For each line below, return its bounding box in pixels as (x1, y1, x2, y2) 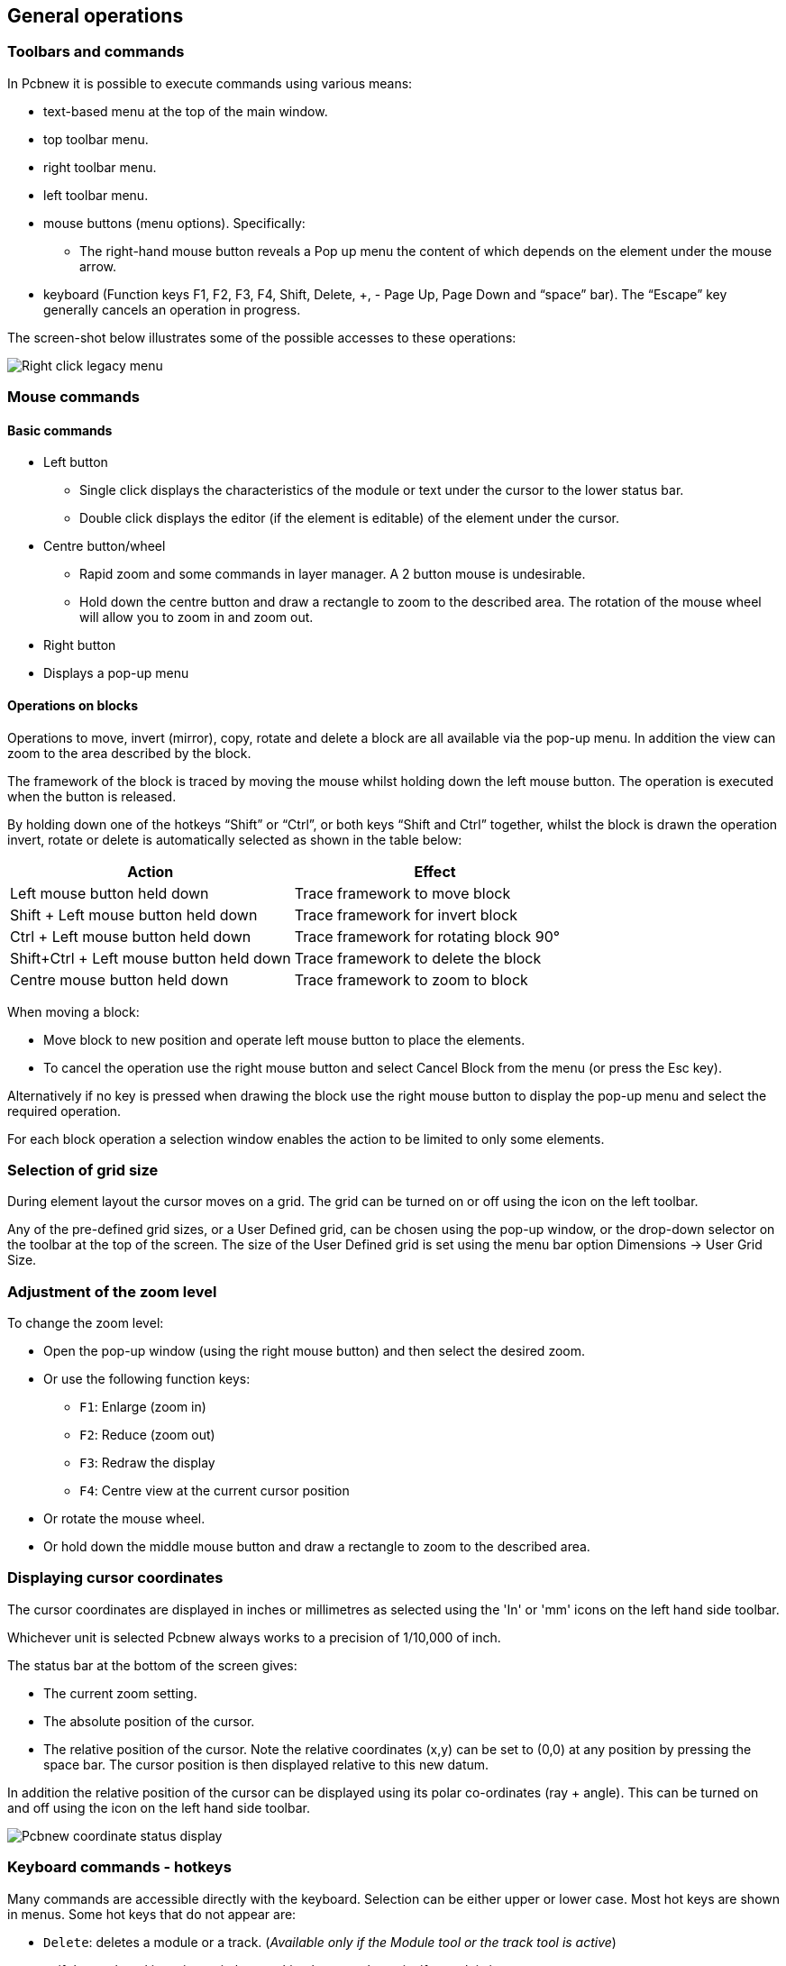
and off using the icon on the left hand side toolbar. (7, 1799, 310, 1815)
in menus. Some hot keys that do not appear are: (7, 1906, 297, 1922)
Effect (414, 862, 456, 881)
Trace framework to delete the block (294, 948, 542, 967)
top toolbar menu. (43, 131, 149, 147)
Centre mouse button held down (10, 970, 229, 989)
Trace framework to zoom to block (294, 970, 528, 989)
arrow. (79, 258, 116, 274)
